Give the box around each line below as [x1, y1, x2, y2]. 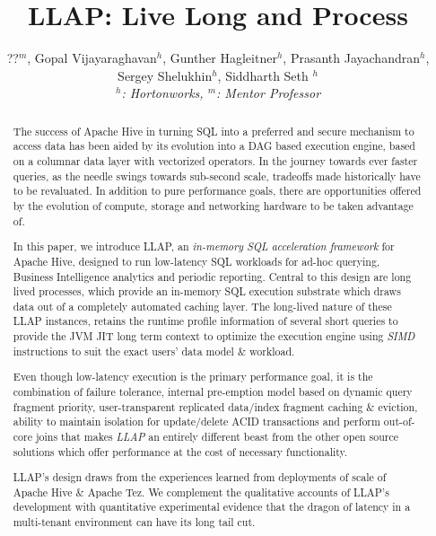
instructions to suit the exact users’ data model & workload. [13, 343, 295, 358]
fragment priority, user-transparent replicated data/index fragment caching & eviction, [13, 399, 418, 414]
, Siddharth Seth [217, 66, 309, 84]
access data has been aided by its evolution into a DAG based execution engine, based [13, 138, 415, 154]
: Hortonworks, [121, 83, 204, 102]
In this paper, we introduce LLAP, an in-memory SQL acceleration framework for [13, 239, 395, 254]
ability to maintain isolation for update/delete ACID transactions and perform [13, 414, 380, 429]
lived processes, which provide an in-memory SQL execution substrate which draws [13, 284, 401, 299]
